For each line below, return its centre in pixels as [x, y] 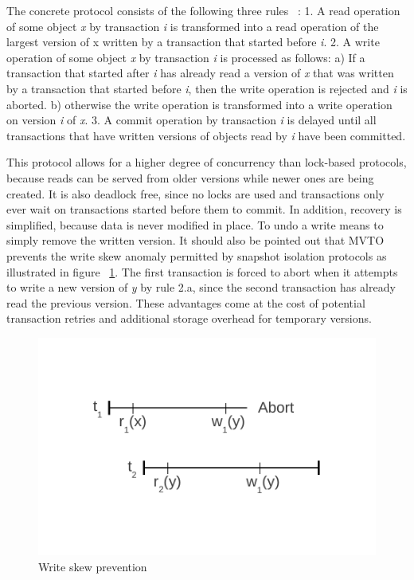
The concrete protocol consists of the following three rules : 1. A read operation [203, 10]
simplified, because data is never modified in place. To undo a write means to [195, 224]
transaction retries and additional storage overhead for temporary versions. [189, 318]
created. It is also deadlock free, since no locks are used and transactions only [195, 193]
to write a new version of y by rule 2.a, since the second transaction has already [201, 287]
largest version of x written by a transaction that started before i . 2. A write [193, 42]
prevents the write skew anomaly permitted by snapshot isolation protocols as [197, 255]
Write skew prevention [93, 567]
